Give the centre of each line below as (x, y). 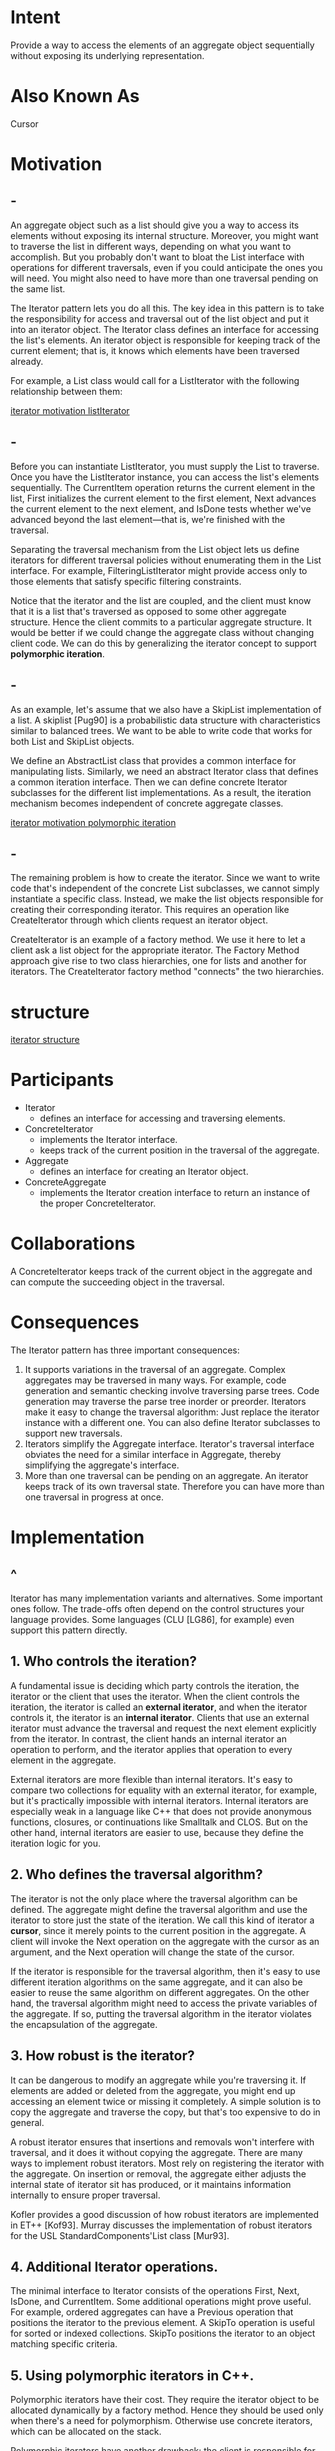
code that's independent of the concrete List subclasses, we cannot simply (165, 888)
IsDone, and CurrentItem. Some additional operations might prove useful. (161, 2302)
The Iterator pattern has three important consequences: (125, 1350)
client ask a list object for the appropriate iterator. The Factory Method (155, 950)
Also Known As (75, 96)
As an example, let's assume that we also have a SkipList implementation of (166, 709)
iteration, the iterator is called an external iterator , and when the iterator (159, 1707)
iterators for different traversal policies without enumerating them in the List (166, 560)
